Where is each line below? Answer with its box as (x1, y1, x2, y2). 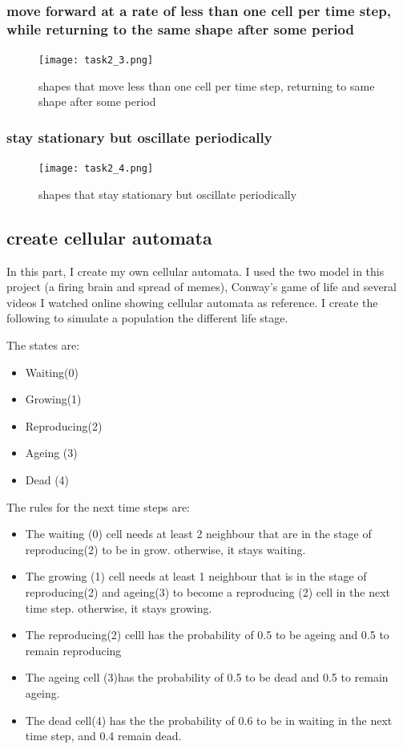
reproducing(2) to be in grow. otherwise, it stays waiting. (25, 540, 306, 557)
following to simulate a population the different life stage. (6, 310, 288, 326)
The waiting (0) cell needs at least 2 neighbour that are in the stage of (25, 525, 372, 542)
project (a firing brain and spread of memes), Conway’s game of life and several (6, 278, 397, 295)
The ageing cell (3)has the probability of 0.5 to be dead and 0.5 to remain (25, 669, 389, 686)
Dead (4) (25, 472, 70, 488)
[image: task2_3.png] (38, 55, 154, 67)
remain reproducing (25, 642, 122, 658)
